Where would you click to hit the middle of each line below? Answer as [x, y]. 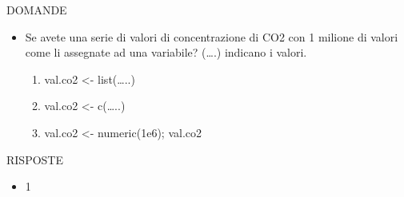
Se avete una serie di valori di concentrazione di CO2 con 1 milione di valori [212, 36]
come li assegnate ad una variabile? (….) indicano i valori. [166, 52]
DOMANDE [37, 10]
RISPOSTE [35, 159]
